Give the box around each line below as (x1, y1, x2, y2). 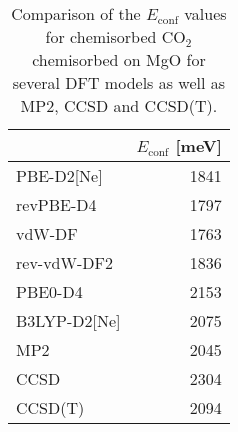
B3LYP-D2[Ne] (16, 309, 121, 332)
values (184, 2, 227, 25)
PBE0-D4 (16, 280, 83, 303)
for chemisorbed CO (45, 25, 186, 48)
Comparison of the (11, 2, 141, 25)
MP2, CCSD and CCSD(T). (20, 94, 218, 117)
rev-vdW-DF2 (16, 251, 113, 274)
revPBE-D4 (16, 193, 97, 216)
